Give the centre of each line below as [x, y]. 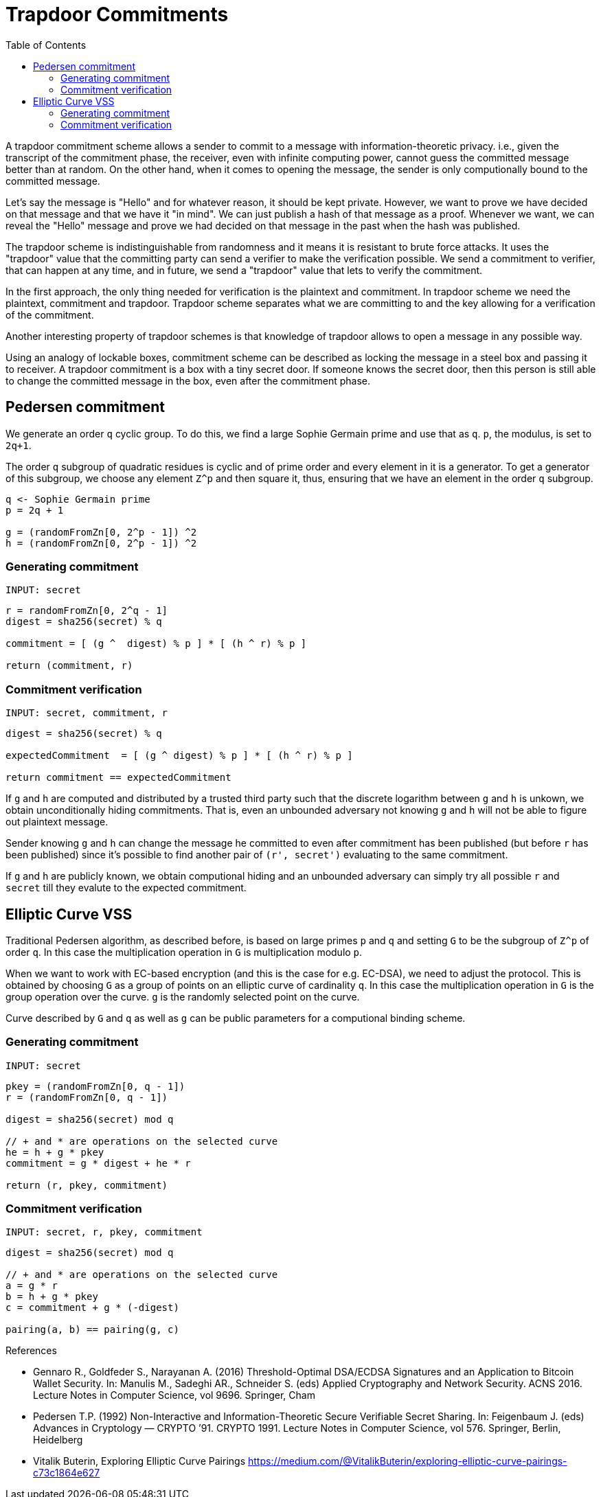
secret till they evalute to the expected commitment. [126, 888]
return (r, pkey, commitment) [87, 1185]
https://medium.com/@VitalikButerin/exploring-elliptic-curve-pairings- [407, 1461]
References [31, 1351]
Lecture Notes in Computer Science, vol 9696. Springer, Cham [174, 1395]
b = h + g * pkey [52, 1297]
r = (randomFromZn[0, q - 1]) [87, 1097]
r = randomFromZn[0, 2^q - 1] [87, 611]
